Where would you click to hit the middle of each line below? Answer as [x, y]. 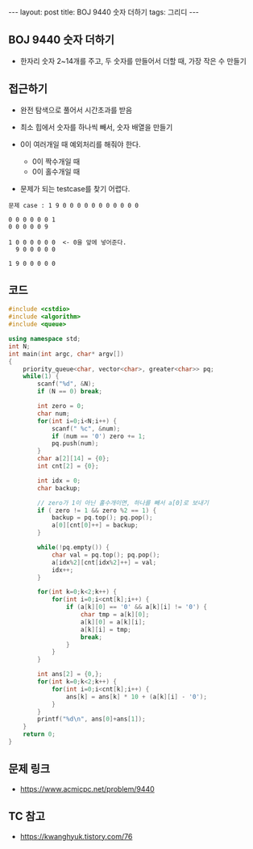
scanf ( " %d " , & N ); [66, 384]
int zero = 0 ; [61, 406]
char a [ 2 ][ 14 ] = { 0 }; [74, 459]
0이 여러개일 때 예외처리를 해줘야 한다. [80, 144]
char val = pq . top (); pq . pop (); [106, 555]
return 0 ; [39, 734]
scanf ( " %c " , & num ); [86, 429]
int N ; [19, 346]
